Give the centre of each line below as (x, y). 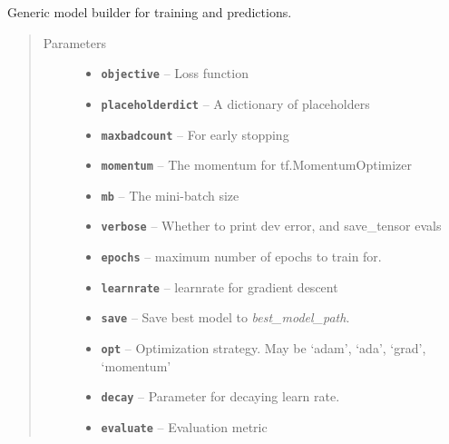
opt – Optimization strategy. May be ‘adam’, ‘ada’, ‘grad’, (264, 348)
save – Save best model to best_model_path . (225, 317)
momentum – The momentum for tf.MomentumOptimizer (256, 165)
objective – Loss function (175, 73)
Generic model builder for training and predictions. (150, 12)
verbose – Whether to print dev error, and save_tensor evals (271, 226)
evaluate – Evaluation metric (184, 427)
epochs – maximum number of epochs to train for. (241, 257)
